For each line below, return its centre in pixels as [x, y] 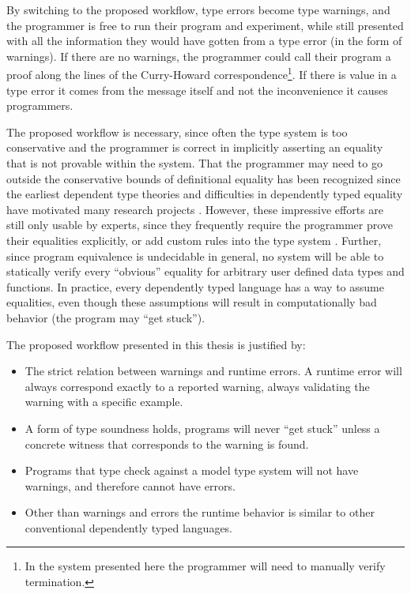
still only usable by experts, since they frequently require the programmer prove [200, 225]
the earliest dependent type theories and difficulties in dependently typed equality [205, 194]
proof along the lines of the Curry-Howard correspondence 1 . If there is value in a [202, 73]
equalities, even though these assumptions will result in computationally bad [192, 302]
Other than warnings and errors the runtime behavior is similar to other [200, 512]
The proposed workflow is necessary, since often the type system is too [177, 132]
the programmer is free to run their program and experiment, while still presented [205, 25]
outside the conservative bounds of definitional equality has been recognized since [204, 178]
